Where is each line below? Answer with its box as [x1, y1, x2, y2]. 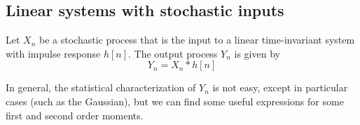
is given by [234, 46, 280, 60]
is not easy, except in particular [212, 80, 348, 95]
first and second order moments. [6, 107, 144, 122]
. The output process [128, 46, 218, 60]
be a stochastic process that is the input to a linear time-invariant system [39, 32, 355, 47]
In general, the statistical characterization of [6, 80, 196, 95]
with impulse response [6, 46, 101, 60]
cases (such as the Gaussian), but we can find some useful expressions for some [6, 93, 344, 108]
